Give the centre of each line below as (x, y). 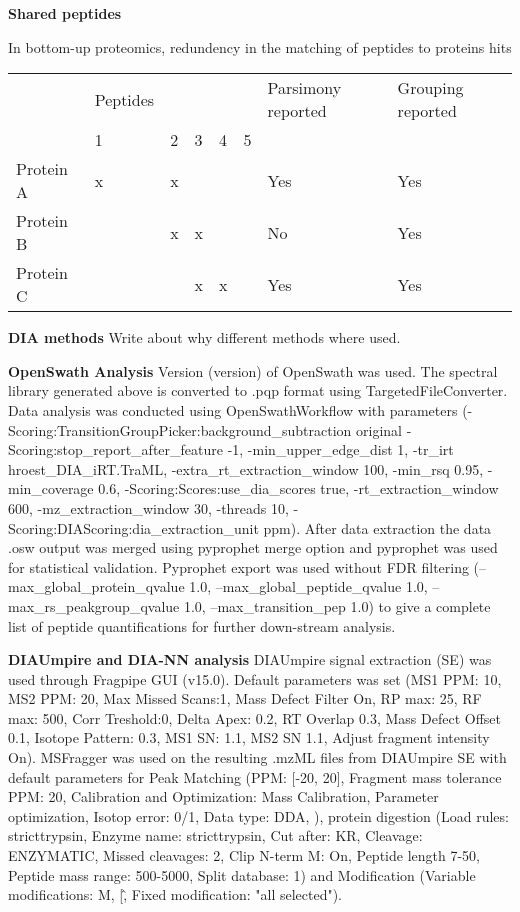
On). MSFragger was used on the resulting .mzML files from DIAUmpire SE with (257, 757)
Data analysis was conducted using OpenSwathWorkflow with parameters (233, 409)
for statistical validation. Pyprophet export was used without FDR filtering (238, 566)
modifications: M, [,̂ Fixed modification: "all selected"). (175, 894)
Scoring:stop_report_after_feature (115, 449)
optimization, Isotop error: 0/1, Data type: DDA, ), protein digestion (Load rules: (258, 815)
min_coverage (51, 488)
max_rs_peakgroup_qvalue (94, 605)
